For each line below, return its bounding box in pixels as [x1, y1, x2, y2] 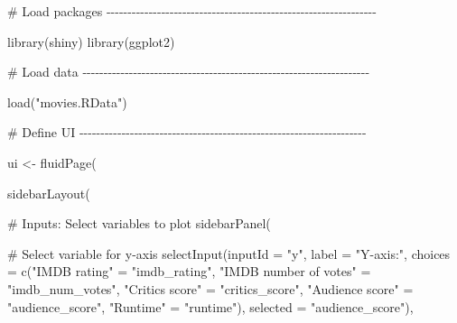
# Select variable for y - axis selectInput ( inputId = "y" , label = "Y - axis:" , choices [7, 244, 451, 263]
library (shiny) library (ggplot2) [7, 32, 175, 51]
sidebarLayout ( [7, 183, 90, 202]
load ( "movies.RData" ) [7, 92, 127, 111]
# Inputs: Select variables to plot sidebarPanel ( [7, 214, 271, 233]
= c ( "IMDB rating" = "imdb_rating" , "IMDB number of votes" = [7, 262, 371, 281]
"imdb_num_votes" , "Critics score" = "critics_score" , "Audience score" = [7, 279, 414, 298]
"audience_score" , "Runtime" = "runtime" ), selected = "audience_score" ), [7, 297, 414, 316]
